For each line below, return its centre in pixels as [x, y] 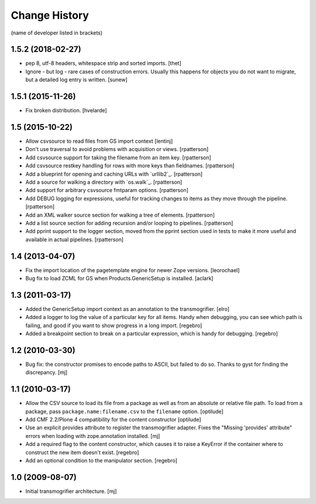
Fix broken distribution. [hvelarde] [66, 111]
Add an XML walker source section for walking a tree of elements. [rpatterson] [120, 215]
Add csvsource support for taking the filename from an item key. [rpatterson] [118, 157]
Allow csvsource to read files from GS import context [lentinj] [99, 141]
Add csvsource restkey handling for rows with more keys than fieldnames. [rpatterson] [130, 166]
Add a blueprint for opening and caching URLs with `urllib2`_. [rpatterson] [114, 174]
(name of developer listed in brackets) [57, 33]
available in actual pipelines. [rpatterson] [75, 239]
